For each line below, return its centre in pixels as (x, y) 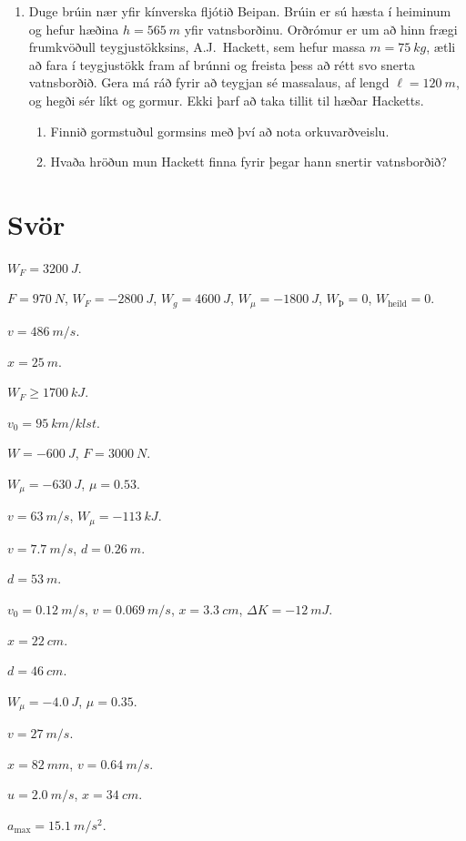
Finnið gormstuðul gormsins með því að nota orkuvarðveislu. (220, 131)
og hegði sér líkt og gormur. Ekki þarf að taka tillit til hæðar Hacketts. (226, 100)
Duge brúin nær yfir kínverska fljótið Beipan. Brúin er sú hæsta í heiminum (240, 11)
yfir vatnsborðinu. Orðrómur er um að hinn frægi (321, 29)
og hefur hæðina (74, 29)
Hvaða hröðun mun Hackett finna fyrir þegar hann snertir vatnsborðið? (248, 162)
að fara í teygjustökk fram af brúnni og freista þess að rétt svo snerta (222, 64)
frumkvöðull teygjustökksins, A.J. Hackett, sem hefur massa (197, 47)
